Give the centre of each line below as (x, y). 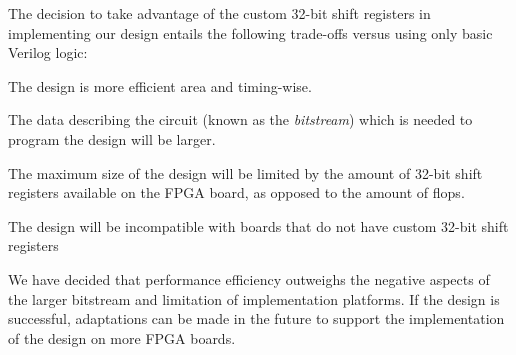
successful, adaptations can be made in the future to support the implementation (256, 318)
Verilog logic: (48, 52)
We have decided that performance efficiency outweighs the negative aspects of (249, 278)
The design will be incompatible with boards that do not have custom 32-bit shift (258, 225)
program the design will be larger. (112, 138)
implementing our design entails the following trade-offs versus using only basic (250, 32)
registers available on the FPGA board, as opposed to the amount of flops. (236, 192)
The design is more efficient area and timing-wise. (160, 85)
